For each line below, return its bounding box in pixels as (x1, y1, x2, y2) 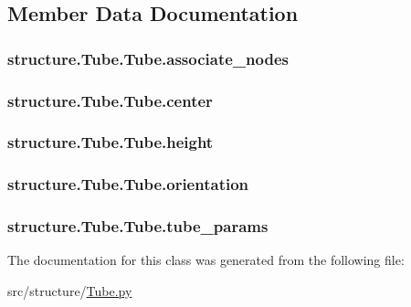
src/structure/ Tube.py (7, 281, 132, 300)
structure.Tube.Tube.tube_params (7, 215, 269, 238)
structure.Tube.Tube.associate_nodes (7, 47, 289, 69)
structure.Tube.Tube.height (7, 131, 214, 153)
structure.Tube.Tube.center (7, 89, 213, 111)
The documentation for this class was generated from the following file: (7, 250, 405, 270)
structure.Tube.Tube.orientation (7, 173, 249, 196)
